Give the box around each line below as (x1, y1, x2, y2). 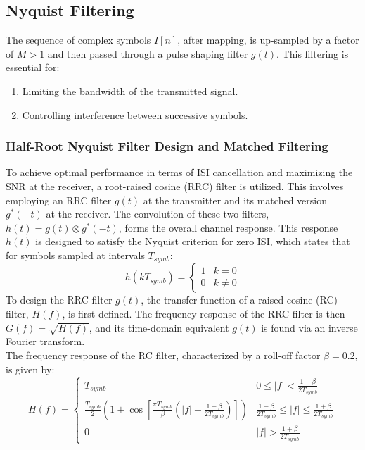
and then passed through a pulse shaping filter (47, 46, 248, 61)
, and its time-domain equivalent (89, 320, 229, 335)
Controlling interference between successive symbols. (22, 107, 248, 122)
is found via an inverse (261, 320, 358, 335)
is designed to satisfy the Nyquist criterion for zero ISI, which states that (35, 234, 350, 249)
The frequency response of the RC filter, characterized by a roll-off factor (6, 347, 321, 362)
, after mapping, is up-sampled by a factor (177, 32, 359, 47)
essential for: (6, 60, 60, 75)
